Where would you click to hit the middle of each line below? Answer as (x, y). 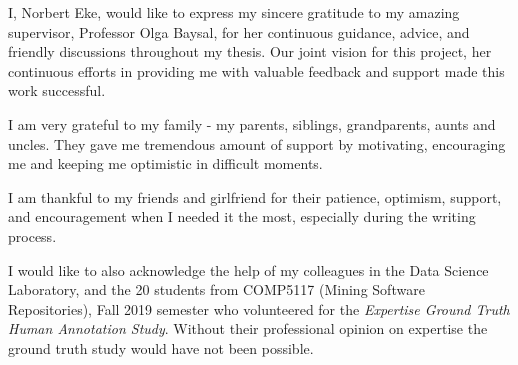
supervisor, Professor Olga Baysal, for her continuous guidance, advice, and (239, 31)
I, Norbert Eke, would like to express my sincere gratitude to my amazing (234, 12)
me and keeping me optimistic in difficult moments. (165, 163)
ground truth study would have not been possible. (161, 347)
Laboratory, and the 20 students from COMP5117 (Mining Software (216, 289)
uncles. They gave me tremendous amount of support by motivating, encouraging (257, 143)
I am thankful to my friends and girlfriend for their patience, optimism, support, (255, 196)
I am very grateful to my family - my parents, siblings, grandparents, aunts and (252, 123)
